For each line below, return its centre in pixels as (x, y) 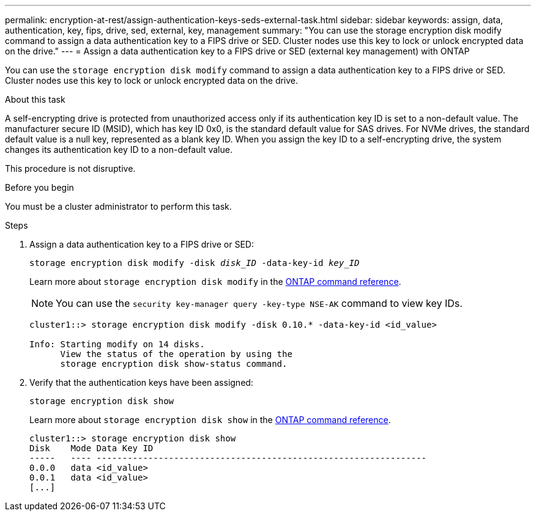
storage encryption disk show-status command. (174, 364)
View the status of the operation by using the (176, 354)
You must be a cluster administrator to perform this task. (118, 206)
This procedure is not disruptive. (70, 168)
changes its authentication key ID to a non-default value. (119, 149)
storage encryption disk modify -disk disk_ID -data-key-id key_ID (195, 263)
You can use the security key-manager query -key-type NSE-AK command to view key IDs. (259, 303)
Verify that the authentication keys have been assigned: (141, 382)
